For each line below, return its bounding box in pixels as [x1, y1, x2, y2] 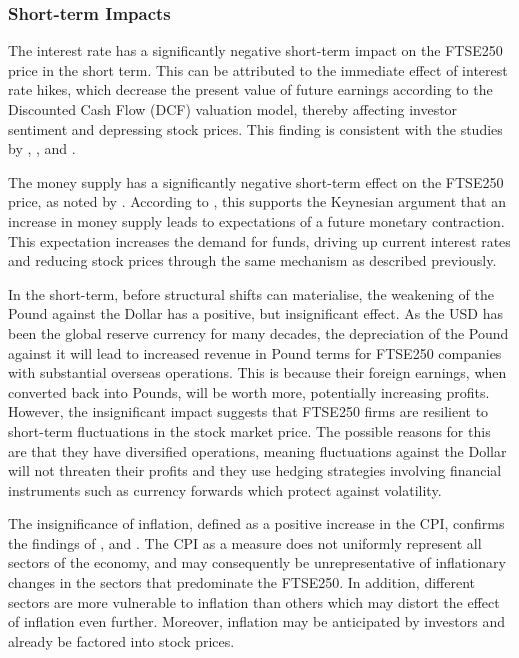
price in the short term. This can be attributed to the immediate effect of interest [8, 59, 508, 80]
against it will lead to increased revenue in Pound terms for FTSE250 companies [8, 342, 502, 363]
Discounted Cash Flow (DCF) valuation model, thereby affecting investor [8, 99, 458, 119]
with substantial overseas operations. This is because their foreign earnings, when [8, 362, 507, 383]
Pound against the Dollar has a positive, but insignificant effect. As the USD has [8, 303, 503, 324]
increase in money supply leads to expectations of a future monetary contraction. [8, 210, 505, 231]
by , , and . [8, 138, 76, 159]
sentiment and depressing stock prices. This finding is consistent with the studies [8, 118, 503, 139]
